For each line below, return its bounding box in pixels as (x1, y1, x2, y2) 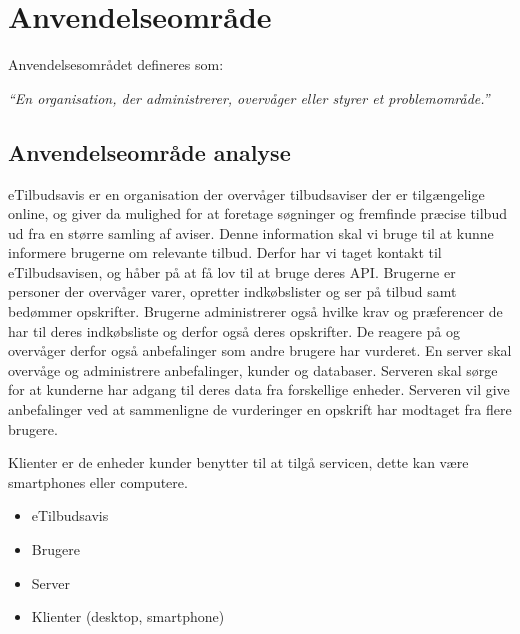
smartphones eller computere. (8, 471, 188, 492)
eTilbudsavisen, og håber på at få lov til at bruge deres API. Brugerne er (8, 261, 456, 282)
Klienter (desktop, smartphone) (31, 606, 225, 627)
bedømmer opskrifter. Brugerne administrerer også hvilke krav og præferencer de (8, 301, 503, 322)
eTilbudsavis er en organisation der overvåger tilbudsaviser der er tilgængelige (8, 183, 485, 204)
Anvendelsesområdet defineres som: (8, 54, 224, 75)
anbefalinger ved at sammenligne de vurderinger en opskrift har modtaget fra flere (8, 399, 512, 420)
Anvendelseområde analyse (8, 136, 291, 167)
